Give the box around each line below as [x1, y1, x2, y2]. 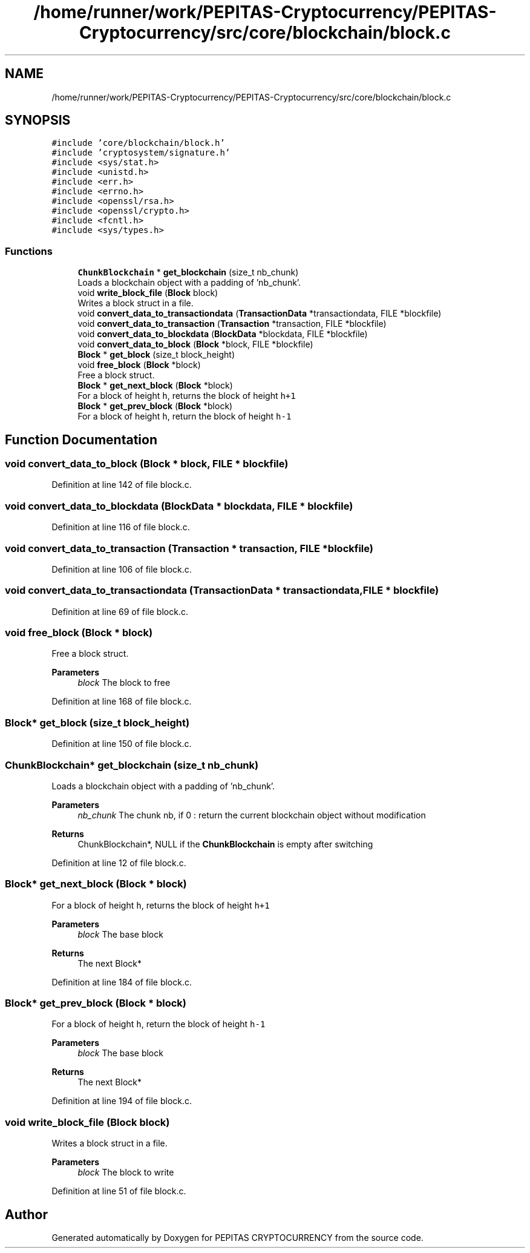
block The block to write [77, 1167, 174, 1178]
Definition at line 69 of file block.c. [51, 606, 188, 617]
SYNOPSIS [5, 113, 71, 128]
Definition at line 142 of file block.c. [51, 479, 192, 490]
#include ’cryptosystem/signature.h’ [51, 148, 231, 158]
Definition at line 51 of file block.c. [51, 1186, 186, 1197]
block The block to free [77, 677, 171, 688]
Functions [5, 245, 53, 257]
